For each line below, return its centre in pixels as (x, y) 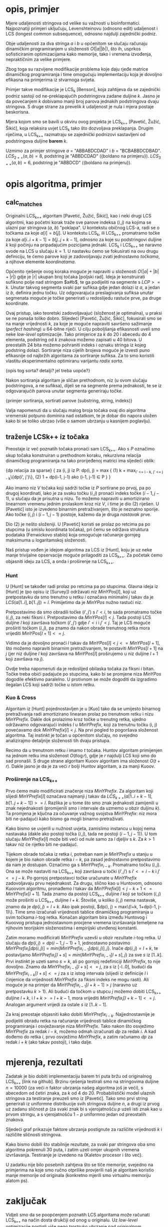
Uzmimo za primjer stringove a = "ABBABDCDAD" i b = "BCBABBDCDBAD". (83, 151)
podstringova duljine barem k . (37, 141)
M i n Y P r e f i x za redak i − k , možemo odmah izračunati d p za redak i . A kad (81, 1031)
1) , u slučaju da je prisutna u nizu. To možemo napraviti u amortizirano (77, 498)
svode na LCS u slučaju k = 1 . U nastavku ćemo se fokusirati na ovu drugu (82, 251)
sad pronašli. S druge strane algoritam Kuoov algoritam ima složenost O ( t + (83, 761)
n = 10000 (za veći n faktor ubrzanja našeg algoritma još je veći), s (74, 1088)
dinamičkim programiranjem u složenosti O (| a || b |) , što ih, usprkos (73, 49)
